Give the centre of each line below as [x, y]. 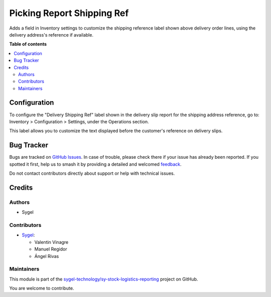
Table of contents [28, 44]
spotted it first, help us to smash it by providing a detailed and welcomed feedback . [95, 164]
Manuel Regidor [51, 249]
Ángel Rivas [47, 256]
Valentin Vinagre [51, 242]
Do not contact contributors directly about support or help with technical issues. [92, 173]
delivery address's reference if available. [51, 35]
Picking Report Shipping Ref [69, 13]
